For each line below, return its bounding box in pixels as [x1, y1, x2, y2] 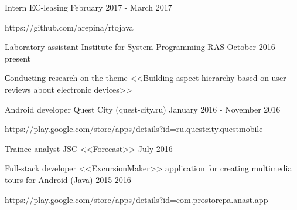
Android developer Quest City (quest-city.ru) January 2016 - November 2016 [5, 103, 281, 115]
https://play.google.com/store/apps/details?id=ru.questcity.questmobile [5, 123, 263, 135]
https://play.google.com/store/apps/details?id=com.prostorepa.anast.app [5, 193, 268, 205]
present [5, 52, 31, 64]
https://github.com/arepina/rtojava [5, 21, 134, 33]
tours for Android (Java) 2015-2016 [5, 173, 131, 185]
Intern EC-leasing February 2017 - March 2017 [5, 1, 172, 13]
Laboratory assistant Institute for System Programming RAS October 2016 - [5, 40, 281, 53]
